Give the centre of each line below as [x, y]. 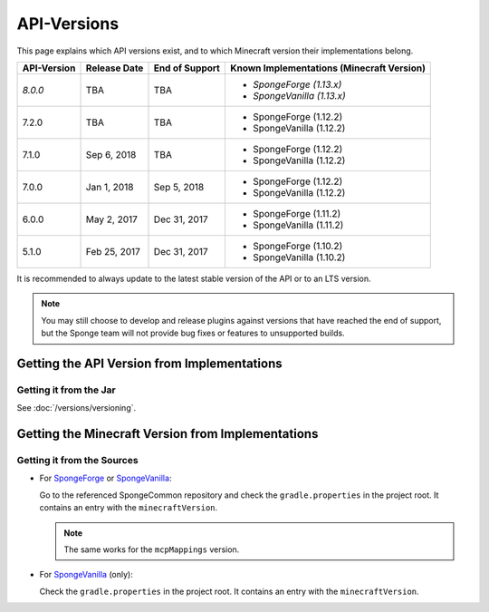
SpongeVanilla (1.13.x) [299, 95]
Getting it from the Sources [78, 461]
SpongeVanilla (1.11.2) [298, 225]
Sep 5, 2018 [179, 187]
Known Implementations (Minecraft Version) [327, 68]
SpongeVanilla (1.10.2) [299, 257]
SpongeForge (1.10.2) [297, 246]
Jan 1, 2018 [110, 187]
